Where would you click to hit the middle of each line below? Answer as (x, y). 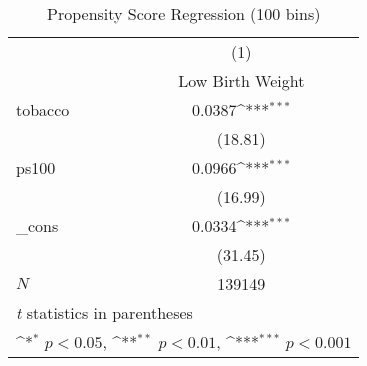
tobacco (43, 109)
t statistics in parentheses (104, 312)
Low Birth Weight (241, 80)
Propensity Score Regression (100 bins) (184, 13)
